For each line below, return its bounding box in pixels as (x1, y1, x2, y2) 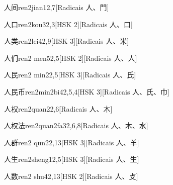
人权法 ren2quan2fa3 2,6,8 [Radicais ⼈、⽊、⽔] (4, 120, 148, 131)
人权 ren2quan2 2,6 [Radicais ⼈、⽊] (4, 103, 113, 114)
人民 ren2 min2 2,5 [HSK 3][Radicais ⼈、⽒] (4, 69, 136, 80)
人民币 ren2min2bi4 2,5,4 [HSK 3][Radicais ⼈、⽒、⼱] (4, 86, 169, 97)
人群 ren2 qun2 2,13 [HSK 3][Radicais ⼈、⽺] (4, 137, 139, 147)
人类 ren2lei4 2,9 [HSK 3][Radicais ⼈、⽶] (4, 36, 129, 46)
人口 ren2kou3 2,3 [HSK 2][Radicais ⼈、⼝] (4, 19, 133, 29)
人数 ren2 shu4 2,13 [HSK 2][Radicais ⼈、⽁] (4, 170, 138, 181)
